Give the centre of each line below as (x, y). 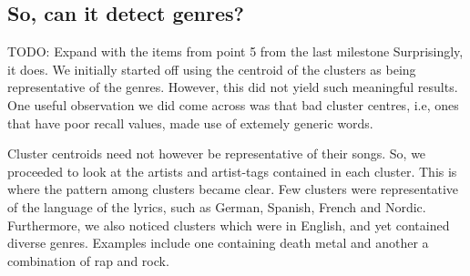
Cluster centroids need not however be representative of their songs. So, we (217, 153)
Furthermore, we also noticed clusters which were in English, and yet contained (229, 225)
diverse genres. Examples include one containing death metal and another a (218, 243)
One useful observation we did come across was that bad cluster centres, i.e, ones (233, 104)
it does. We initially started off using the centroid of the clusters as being (212, 69)
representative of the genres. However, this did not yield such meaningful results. (233, 87)
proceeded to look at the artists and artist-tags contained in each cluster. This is (232, 171)
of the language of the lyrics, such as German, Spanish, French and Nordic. (217, 206)
